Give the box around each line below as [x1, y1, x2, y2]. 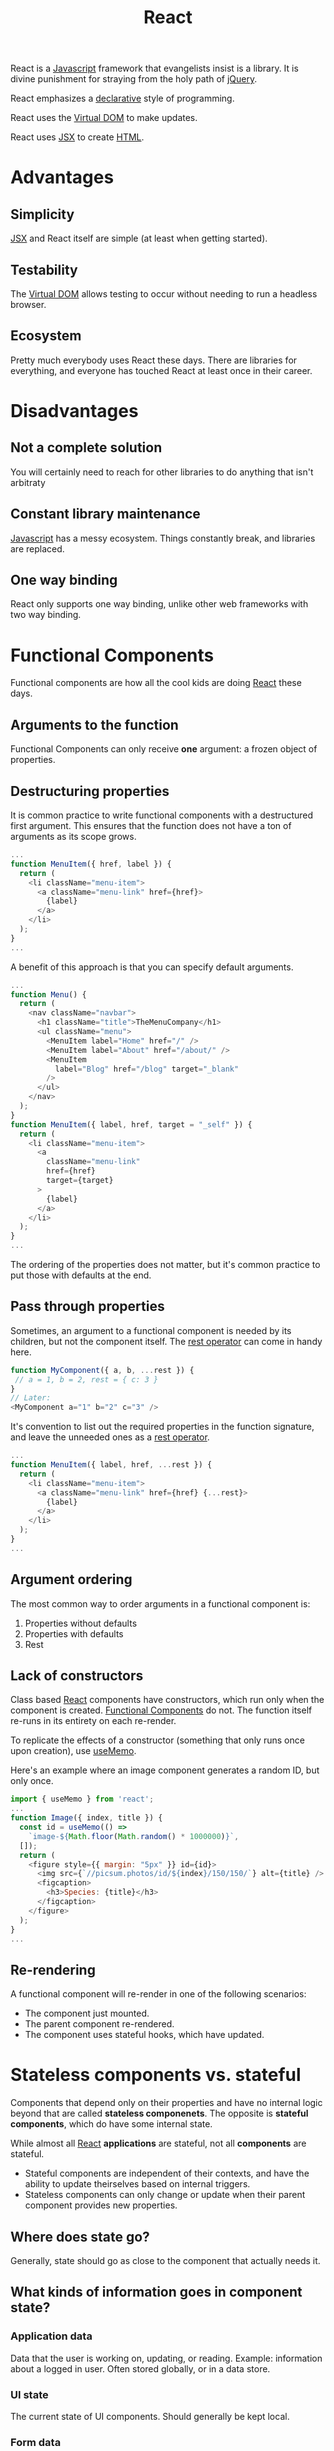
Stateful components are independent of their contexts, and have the [24, 2167, 310, 2180]
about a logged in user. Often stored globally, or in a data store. [10, 2362, 271, 2375]
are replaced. [10, 542, 65, 555]
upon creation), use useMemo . [10, 1745, 137, 1757]
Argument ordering [10, 1571, 133, 1588]
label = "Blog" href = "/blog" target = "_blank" [54, 1064, 240, 1074]
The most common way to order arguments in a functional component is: [10, 1597, 311, 1610]
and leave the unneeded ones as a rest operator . [10, 1431, 210, 1443]
